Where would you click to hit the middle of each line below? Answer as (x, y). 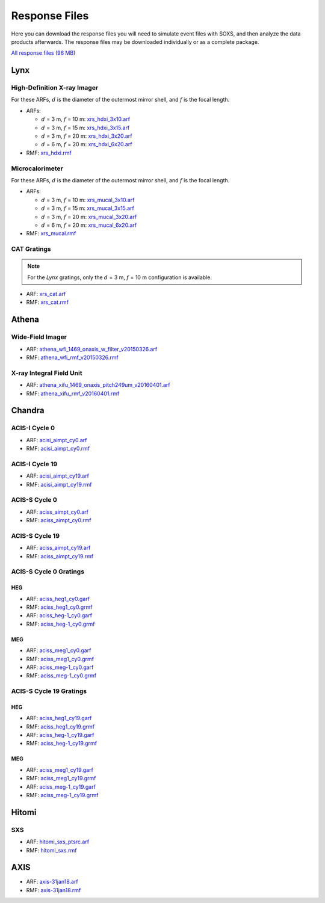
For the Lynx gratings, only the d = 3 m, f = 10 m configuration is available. (119, 277)
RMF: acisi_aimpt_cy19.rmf (59, 484)
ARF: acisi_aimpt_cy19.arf (58, 476)
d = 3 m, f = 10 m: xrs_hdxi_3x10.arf (86, 119)
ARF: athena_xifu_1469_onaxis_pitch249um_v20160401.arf (98, 385)
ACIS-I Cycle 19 (34, 464)
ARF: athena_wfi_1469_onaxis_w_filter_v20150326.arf (92, 349)
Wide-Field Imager (39, 337)
